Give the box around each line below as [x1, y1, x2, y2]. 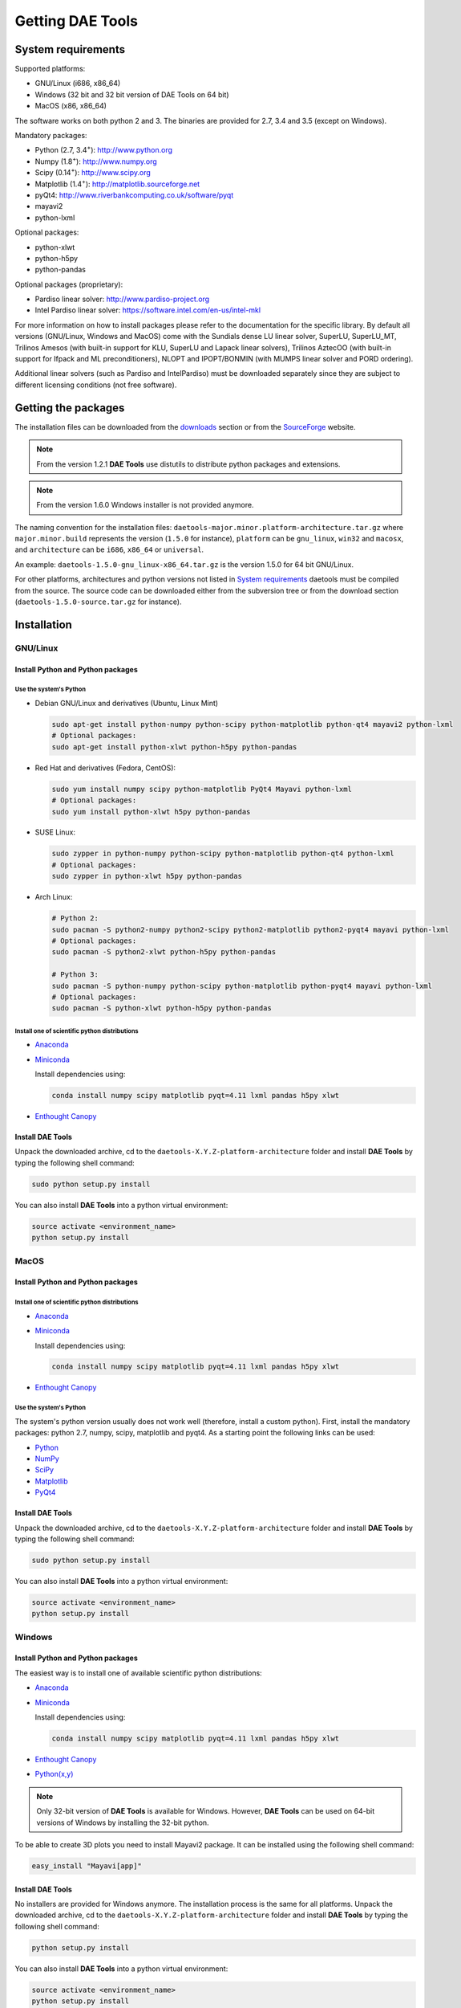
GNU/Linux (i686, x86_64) [34, 79, 121, 88]
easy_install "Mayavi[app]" [31, 1861, 142, 1871]
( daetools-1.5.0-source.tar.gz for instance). [14, 597, 182, 606]
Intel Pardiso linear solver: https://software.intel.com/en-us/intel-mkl [34, 305, 261, 315]
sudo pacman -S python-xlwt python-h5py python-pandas [51, 1004, 272, 1013]
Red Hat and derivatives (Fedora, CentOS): [34, 763, 176, 773]
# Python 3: [51, 970, 99, 979]
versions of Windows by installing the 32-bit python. [36, 1818, 209, 1827]
